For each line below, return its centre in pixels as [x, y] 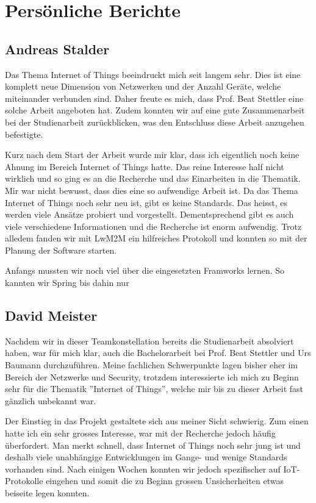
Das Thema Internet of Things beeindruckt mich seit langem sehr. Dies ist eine [153, 74]
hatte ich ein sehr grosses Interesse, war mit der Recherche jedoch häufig [140, 433]
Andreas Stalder [57, 48]
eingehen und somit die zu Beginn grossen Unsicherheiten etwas [165, 481]
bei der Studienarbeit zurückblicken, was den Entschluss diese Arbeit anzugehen [155, 122]
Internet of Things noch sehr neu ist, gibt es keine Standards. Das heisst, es [146, 202]
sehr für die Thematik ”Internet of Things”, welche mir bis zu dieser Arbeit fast [154, 389]
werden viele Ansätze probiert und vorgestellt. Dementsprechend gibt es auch [149, 214]
